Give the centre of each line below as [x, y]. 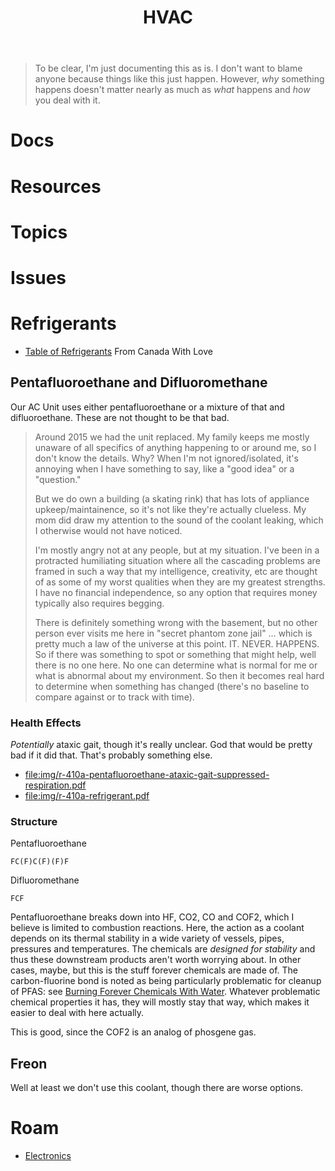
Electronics [48, 1156]
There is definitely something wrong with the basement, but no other [176, 622]
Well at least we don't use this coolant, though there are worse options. [157, 1088]
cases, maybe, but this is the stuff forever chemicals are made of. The [154, 970]
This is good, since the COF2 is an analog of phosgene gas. [133, 1032]
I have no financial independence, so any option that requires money [176, 592]
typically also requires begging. [99, 603]
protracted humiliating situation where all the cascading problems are [177, 560]
